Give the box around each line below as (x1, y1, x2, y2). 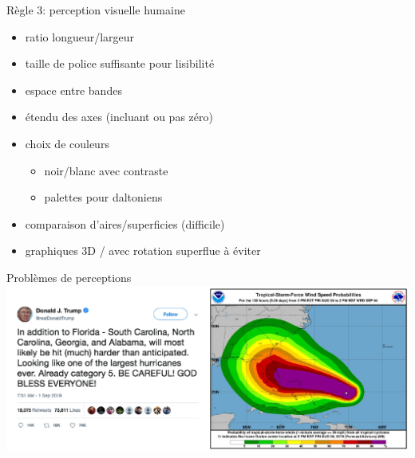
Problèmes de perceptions (6, 268, 132, 285)
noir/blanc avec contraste (44, 162, 168, 178)
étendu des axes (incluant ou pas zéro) (25, 108, 213, 125)
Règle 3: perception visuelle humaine (6, 2, 185, 18)
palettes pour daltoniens (44, 189, 163, 206)
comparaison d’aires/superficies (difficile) (25, 215, 225, 232)
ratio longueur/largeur (25, 28, 135, 45)
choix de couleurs (25, 135, 109, 151)
